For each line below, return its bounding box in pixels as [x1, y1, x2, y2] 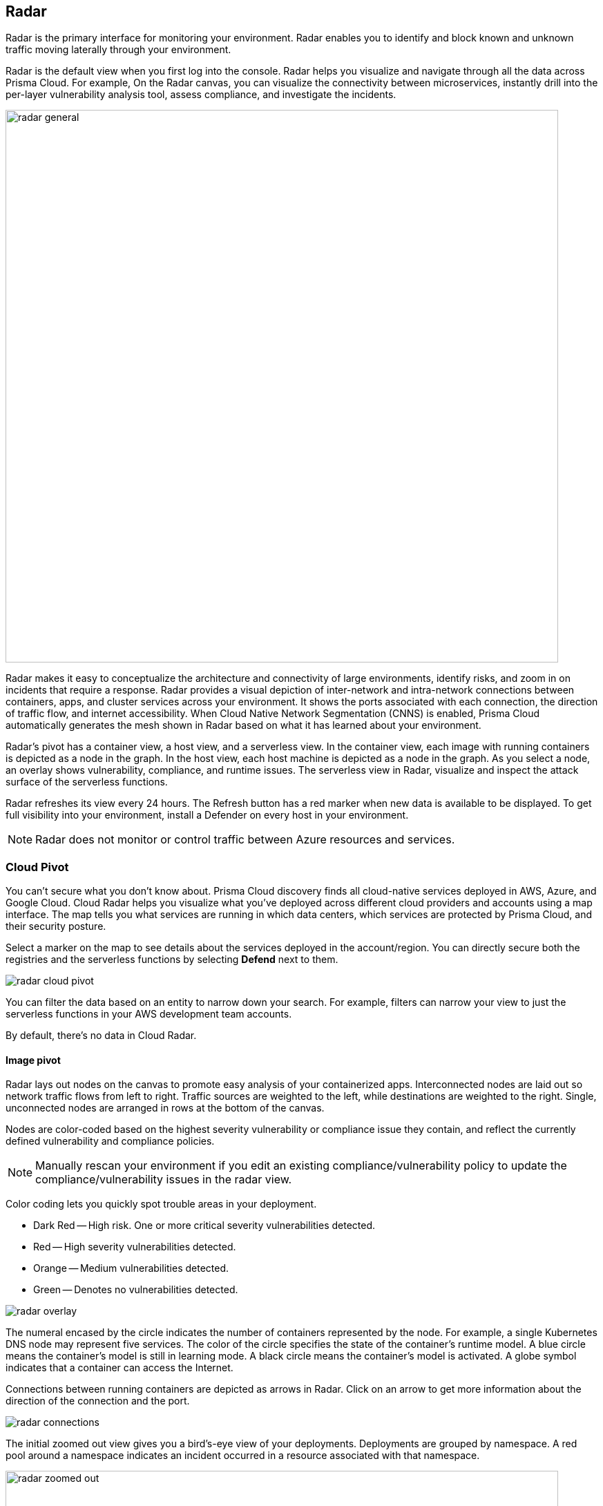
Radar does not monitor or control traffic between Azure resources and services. [35, 832, 455, 847]
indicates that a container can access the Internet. [6, 1362, 233, 1374]
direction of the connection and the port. [6, 1395, 190, 1407]
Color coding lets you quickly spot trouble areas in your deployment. [6, 1198, 317, 1210]
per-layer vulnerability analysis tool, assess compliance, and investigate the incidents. [6, 88, 396, 101]
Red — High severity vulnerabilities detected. [33, 1241, 236, 1253]
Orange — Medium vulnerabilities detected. [33, 1262, 229, 1275]
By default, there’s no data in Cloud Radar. [6, 1029, 197, 1042]
